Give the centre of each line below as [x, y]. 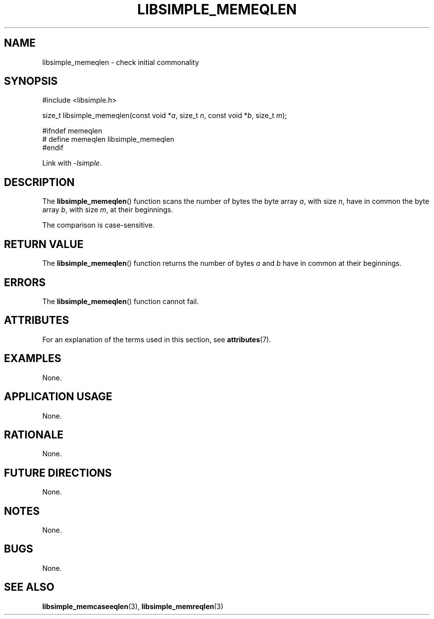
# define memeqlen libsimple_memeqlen [108, 139]
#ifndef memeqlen [72, 131]
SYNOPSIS [31, 81]
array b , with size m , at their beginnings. [108, 210]
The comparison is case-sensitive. [98, 225]
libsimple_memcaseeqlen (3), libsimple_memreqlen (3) [133, 606]
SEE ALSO [29, 587]
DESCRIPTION [39, 182]
